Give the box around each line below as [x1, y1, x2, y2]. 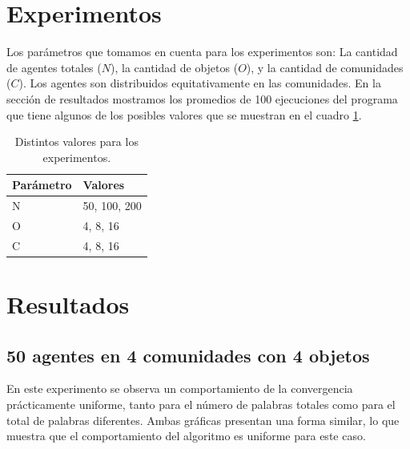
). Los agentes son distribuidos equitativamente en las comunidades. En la [18, 75, 381, 91]
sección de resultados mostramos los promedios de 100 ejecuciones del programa [6, 90, 398, 107]
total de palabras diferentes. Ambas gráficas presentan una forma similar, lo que [6, 411, 400, 428]
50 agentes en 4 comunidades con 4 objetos [6, 342, 370, 367]
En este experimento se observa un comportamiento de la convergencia [6, 380, 353, 397]
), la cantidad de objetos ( [110, 59, 239, 75]
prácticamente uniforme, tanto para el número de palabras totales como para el [6, 396, 396, 413]
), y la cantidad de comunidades [246, 59, 404, 75]
